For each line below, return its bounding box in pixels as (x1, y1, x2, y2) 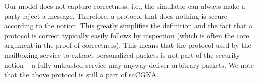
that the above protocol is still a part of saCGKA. (4, 69, 159, 80)
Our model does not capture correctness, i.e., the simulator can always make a (4, 1, 245, 11)
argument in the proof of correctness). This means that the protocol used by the (4, 40, 251, 50)
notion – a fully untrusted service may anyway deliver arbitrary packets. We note (4, 59, 254, 70)
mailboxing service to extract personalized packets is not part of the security (4, 49, 240, 60)
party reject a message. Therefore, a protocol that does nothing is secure (4, 10, 227, 21)
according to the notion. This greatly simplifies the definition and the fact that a (4, 20, 253, 31)
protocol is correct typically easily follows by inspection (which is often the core (4, 30, 249, 40)
